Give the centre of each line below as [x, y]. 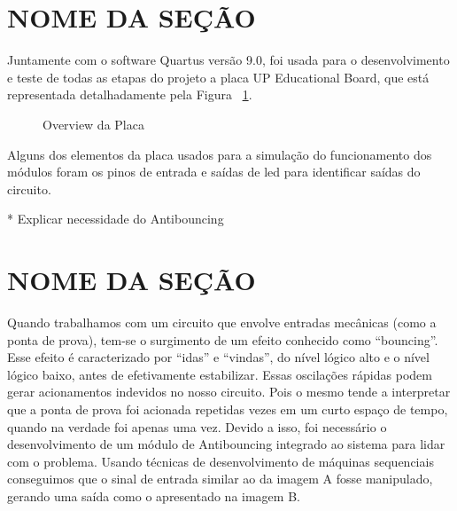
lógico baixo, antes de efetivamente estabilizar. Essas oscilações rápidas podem [220, 374]
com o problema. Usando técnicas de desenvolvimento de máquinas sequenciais [221, 461]
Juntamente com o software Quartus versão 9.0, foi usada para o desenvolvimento [228, 60]
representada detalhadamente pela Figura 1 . [130, 94]
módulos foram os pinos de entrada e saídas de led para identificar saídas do [214, 172]
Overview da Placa [93, 124]
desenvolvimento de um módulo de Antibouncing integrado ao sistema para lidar [226, 444]
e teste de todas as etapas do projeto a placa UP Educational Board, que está [218, 77]
